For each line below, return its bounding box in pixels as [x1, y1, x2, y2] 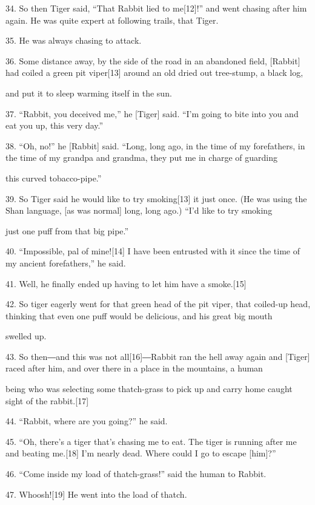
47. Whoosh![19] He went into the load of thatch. [5, 487, 187, 500]
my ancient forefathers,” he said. [5, 256, 126, 269]
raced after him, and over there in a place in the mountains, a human [5, 362, 263, 375]
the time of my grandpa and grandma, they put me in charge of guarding [5, 151, 277, 164]
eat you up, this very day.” [5, 119, 104, 132]
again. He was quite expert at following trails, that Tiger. [5, 13, 219, 26]
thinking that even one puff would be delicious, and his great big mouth [5, 309, 273, 322]
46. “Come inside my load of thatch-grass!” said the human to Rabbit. [5, 467, 267, 480]
